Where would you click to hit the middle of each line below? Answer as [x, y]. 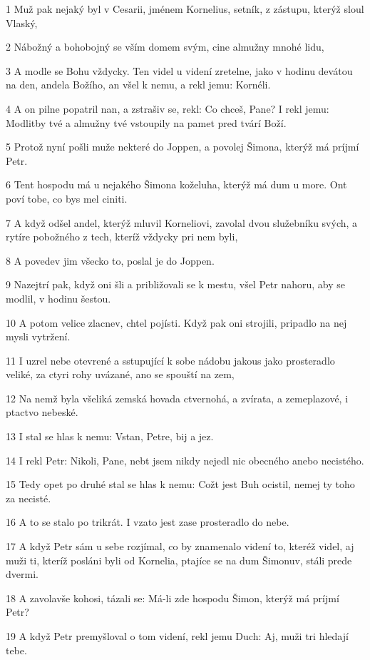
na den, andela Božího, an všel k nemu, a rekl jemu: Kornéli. [138, 85]
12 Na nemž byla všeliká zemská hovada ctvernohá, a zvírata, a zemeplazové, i [177, 398]
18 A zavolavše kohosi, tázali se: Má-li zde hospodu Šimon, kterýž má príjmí [173, 598]
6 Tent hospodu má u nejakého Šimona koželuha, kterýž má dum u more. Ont [176, 184]
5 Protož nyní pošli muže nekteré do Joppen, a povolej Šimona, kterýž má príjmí [183, 147]
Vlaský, [22, 22]
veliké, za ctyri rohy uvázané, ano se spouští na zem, [120, 374]
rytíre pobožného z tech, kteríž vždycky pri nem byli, [122, 237]
